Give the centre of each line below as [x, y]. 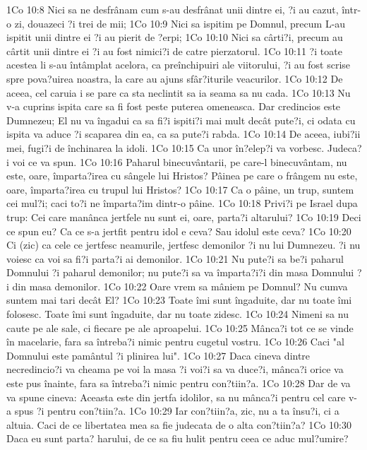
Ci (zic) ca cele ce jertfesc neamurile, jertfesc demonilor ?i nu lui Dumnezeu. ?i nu [183, 245]
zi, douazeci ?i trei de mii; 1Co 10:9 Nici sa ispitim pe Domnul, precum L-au [180, 23]
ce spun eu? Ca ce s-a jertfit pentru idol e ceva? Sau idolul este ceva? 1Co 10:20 [179, 231]
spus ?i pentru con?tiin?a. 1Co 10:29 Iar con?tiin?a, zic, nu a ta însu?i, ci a [177, 411]
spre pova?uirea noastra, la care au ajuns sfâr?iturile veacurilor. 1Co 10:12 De [175, 78]
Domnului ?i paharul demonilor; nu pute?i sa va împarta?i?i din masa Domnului [180, 272]
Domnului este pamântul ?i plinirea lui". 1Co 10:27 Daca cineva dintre [158, 355]
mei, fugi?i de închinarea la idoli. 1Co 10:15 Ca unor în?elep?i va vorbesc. [166, 147]
